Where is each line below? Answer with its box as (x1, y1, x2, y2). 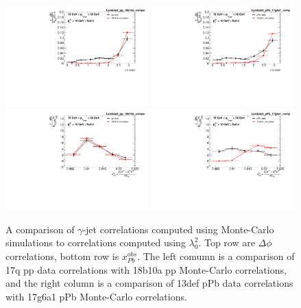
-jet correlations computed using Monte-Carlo (82, 222, 274, 236)
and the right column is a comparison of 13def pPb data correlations (5, 276, 293, 290)
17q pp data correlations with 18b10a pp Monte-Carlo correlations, (5, 262, 287, 276)
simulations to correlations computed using (5, 235, 186, 250)
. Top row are (198, 235, 255, 250)
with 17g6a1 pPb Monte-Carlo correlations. (5, 289, 187, 303)
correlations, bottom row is (5, 249, 119, 263)
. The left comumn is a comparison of (137, 249, 295, 263)
